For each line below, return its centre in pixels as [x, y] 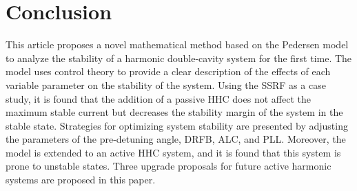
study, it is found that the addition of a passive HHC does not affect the [158, 98]
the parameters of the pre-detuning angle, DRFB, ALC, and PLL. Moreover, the [176, 139]
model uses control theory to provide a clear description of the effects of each [168, 71]
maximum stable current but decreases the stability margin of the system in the [174, 112]
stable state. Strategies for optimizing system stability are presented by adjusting [177, 125]
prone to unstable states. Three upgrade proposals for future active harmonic [169, 166]
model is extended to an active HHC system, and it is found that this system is [173, 152]
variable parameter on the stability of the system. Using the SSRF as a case [166, 84]
